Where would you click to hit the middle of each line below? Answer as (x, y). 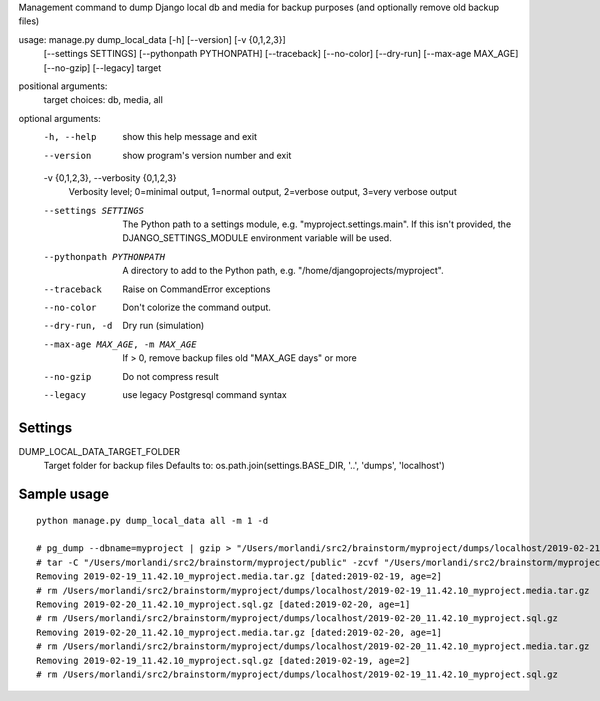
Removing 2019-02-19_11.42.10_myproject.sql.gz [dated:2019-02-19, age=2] (223, 660)
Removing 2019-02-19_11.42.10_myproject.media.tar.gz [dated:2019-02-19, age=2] (239, 576)
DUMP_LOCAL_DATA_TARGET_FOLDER (99, 451)
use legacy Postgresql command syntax (204, 394)
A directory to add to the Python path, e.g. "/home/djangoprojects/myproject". (283, 271)
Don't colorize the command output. (197, 307)
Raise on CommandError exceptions (196, 289)
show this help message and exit (189, 137)
